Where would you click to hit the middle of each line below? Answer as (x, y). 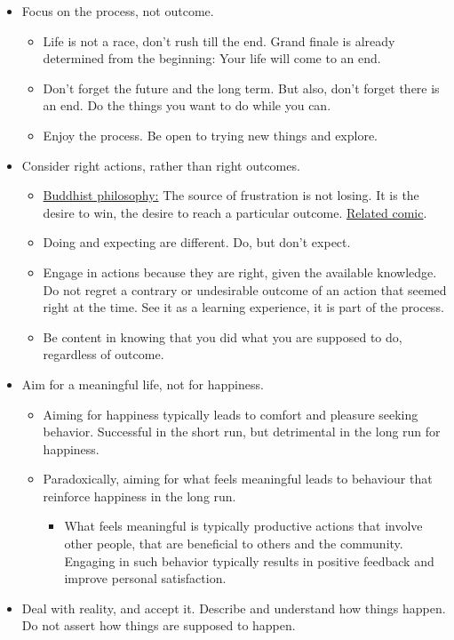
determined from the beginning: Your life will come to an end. (212, 58)
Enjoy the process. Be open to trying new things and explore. (211, 135)
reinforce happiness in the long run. (139, 496)
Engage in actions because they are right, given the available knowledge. (240, 272)
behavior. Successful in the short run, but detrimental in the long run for (242, 432)
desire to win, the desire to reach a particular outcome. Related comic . (235, 212)
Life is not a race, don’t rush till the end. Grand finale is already (219, 40)
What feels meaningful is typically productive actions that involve (243, 526)
